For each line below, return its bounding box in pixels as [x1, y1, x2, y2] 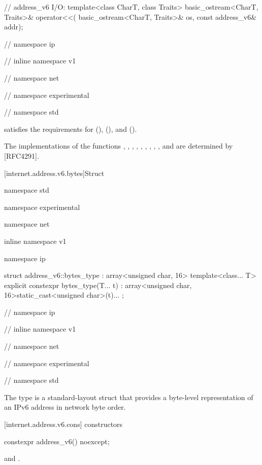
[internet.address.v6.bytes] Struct [4, 167, 105, 178]
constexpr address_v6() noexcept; [4, 436, 110, 446]
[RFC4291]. [4, 150, 39, 161]
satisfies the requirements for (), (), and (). [4, 123, 137, 134]
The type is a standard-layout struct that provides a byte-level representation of [4, 391, 253, 402]
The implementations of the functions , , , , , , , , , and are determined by [4, 140, 233, 151]
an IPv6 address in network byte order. [4, 402, 126, 412]
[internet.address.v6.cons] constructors [4, 419, 123, 430]
